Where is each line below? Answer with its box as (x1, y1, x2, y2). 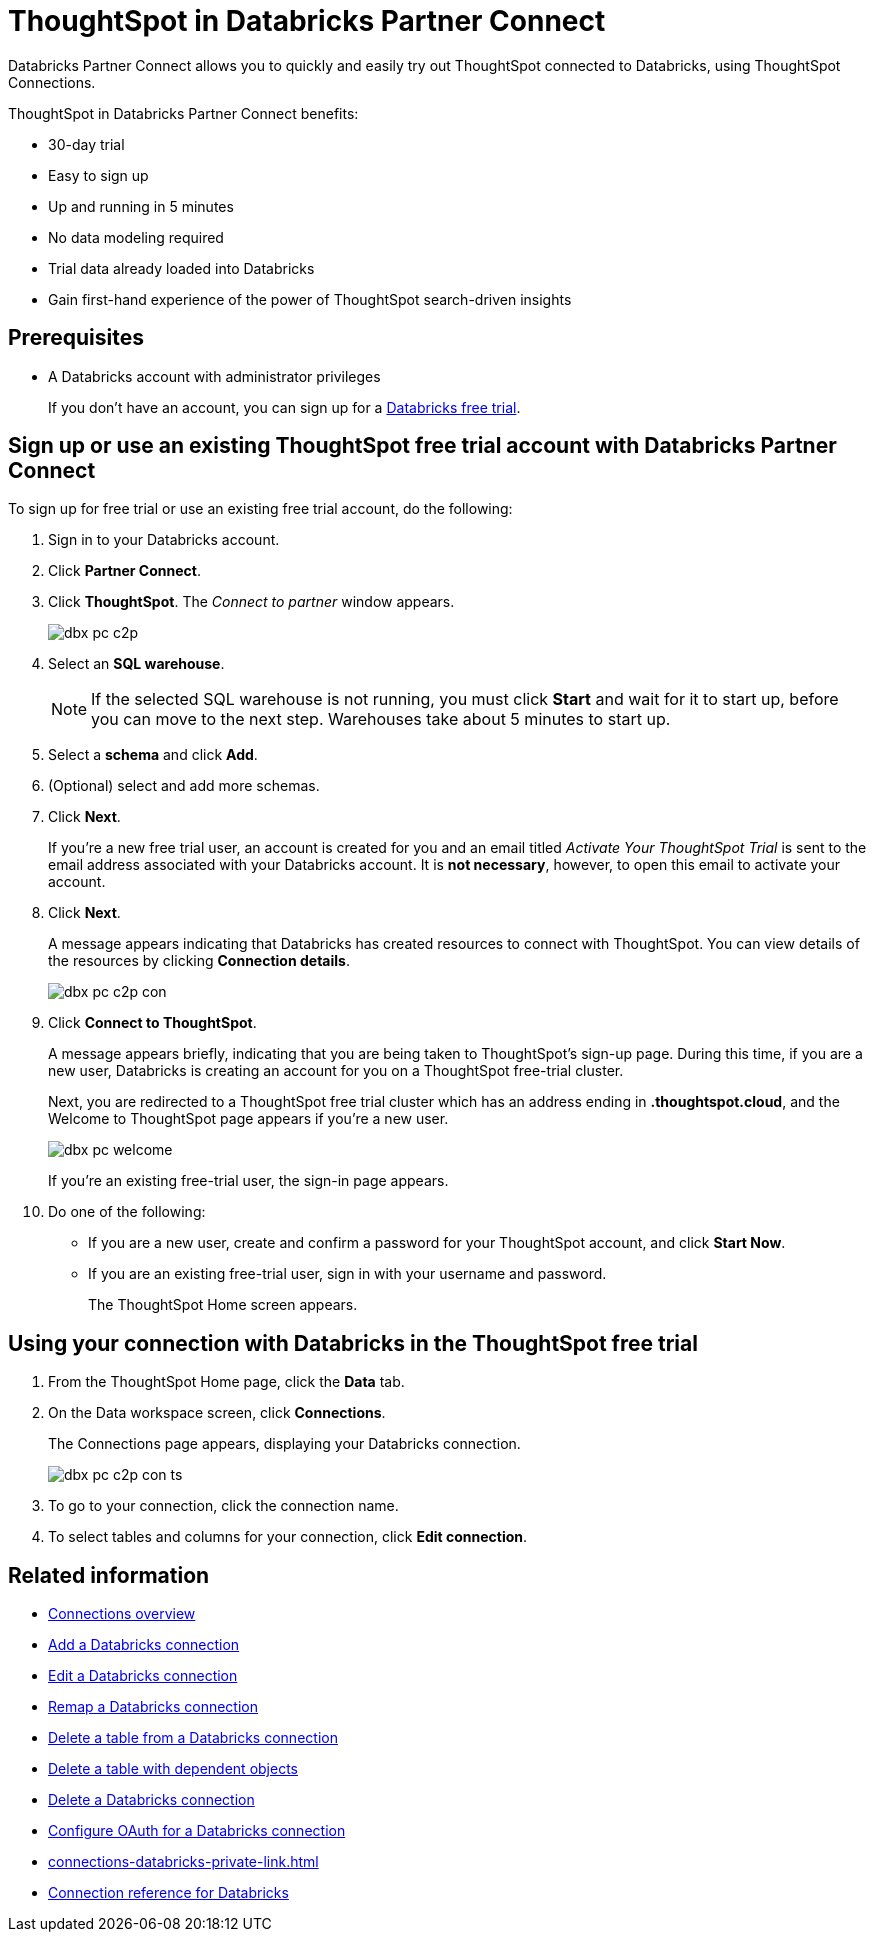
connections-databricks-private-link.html (48, 1853, 319, 1871)
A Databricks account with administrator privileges (48, 367, 381, 385)
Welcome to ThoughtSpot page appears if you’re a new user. (48, 1110, 449, 1128)
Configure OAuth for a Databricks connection (48, 1822, 346, 1840)
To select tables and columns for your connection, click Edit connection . (48, 1528, 528, 1546)
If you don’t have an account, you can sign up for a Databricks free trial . (48, 398, 521, 416)
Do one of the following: (48, 1203, 206, 1221)
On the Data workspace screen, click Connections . (48, 1404, 386, 1422)
